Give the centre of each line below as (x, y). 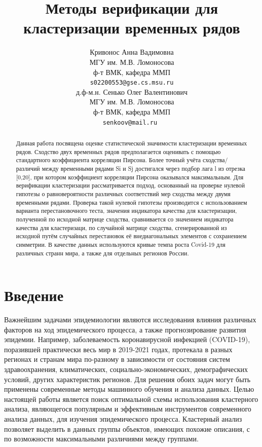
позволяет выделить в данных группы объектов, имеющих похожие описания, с (127, 429)
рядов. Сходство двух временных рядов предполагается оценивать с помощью (118, 151)
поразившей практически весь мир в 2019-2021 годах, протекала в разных (118, 349)
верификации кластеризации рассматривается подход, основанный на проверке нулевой (130, 185)
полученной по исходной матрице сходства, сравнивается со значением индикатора (125, 219)
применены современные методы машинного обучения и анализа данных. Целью (129, 389)
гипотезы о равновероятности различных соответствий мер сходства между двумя (123, 193)
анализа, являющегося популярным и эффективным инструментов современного (128, 409)
